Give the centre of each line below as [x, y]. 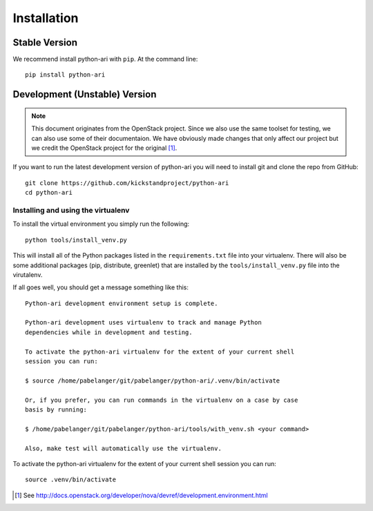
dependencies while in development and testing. [109, 332]
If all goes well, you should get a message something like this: [101, 287]
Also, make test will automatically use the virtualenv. [124, 448]
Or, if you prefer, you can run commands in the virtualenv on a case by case [162, 400]
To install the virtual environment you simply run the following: [101, 224]
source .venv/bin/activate [71, 480]
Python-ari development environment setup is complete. [122, 303]
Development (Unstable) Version [85, 94]
